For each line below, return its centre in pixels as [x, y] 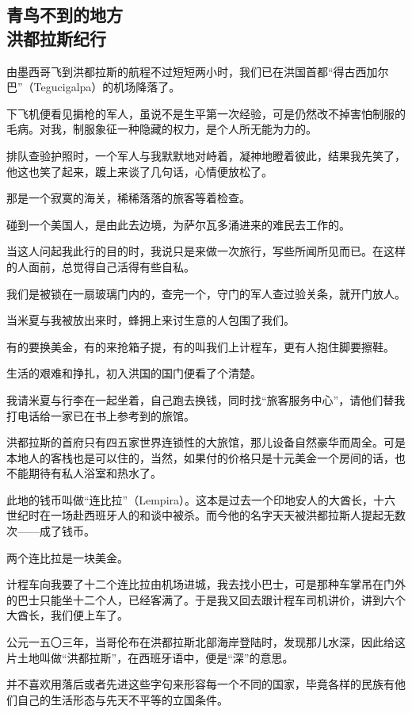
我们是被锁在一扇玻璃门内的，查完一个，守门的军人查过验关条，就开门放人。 [206, 293]
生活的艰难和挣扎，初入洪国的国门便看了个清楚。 [134, 373]
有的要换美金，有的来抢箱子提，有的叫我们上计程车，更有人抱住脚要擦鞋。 [200, 346]
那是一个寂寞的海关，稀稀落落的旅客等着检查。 [128, 198]
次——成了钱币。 [51, 531]
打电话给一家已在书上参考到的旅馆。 [101, 415]
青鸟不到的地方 [65, 15]
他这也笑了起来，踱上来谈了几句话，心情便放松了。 [139, 171]
